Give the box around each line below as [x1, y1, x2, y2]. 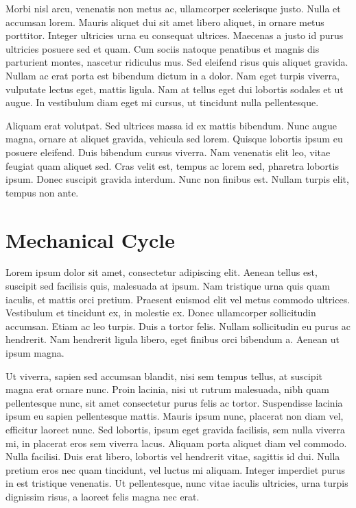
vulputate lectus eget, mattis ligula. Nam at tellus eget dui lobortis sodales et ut [5, 81, 344, 96]
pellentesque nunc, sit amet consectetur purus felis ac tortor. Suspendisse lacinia [5, 395, 343, 409]
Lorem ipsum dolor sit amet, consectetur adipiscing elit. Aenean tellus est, [5, 265, 318, 279]
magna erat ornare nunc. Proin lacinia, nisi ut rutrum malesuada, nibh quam [5, 382, 329, 396]
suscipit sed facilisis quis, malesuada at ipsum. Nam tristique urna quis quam [5, 279, 330, 293]
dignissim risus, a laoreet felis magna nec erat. [5, 489, 200, 503]
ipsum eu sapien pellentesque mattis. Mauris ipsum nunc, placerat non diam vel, [5, 409, 344, 423]
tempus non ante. [5, 185, 79, 199]
